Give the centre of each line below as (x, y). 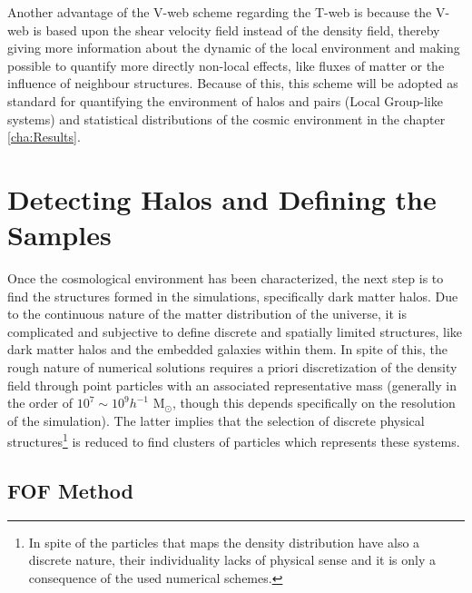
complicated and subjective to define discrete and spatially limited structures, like (235, 331)
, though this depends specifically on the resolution (314, 403)
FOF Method (70, 491)
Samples (59, 235)
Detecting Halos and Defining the (222, 198)
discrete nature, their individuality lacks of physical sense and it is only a (232, 560)
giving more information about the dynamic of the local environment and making (234, 48)
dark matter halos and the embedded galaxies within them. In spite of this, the (227, 349)
